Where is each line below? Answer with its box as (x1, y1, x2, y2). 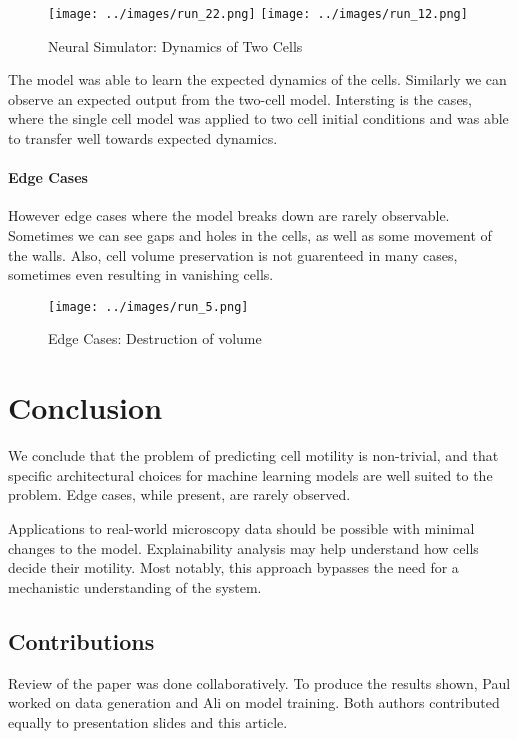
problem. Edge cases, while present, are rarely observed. (8, 484, 351, 505)
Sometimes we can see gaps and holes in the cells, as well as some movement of (8, 225, 492, 246)
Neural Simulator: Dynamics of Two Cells (48, 35, 303, 56)
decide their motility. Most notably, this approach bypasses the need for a (8, 557, 459, 578)
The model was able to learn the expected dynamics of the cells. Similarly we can (8, 69, 507, 90)
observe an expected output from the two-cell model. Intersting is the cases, (8, 88, 473, 109)
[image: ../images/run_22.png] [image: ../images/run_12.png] (48, 7, 468, 21)
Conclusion (8, 387, 163, 428)
